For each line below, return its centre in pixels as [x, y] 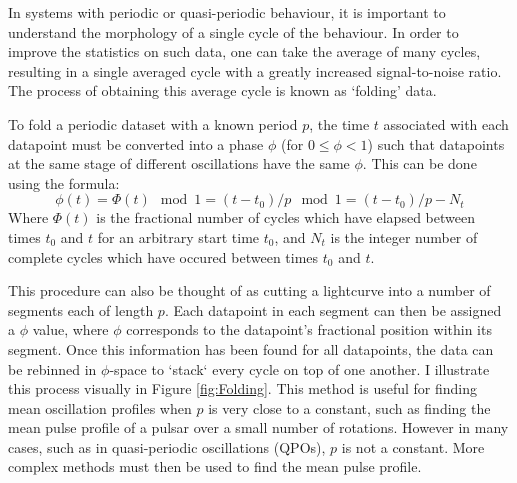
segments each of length [81, 309]
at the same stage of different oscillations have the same [179, 163]
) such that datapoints [436, 143]
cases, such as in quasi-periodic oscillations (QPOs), [167, 446]
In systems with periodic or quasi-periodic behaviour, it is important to [227, 12]
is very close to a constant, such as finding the [349, 407]
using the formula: [64, 182]
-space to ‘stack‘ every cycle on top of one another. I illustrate [299, 368]
